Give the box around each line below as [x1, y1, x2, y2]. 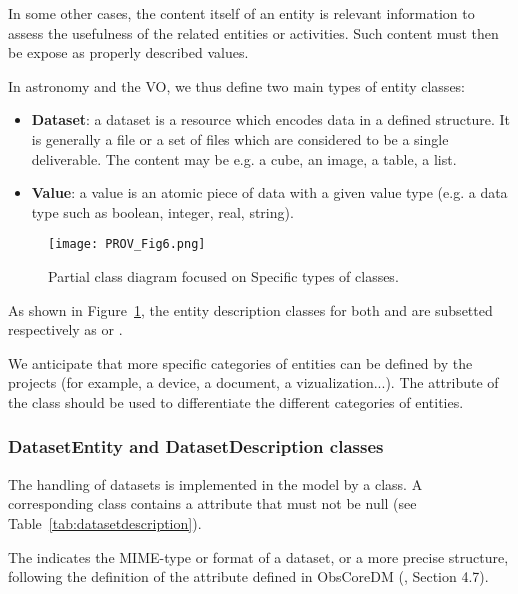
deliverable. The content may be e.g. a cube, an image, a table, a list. [31, 148, 457, 169]
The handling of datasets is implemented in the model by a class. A [8, 473, 423, 494]
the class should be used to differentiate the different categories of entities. [8, 391, 464, 412]
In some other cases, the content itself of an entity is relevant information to [8, 3, 475, 23]
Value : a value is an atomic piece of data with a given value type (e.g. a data [31, 182, 508, 203]
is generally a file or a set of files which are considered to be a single [31, 128, 449, 149]
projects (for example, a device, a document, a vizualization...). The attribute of [8, 372, 499, 393]
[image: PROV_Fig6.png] [48, 237, 206, 252]
